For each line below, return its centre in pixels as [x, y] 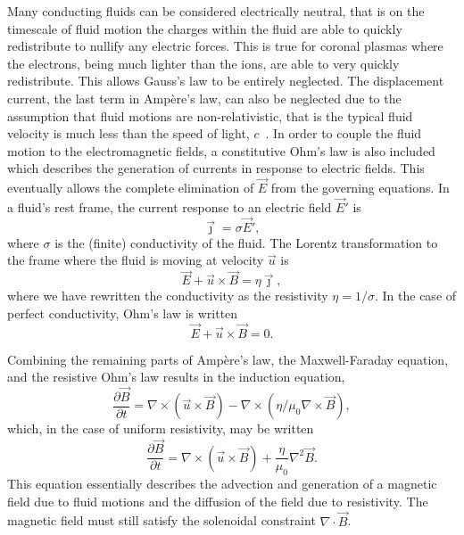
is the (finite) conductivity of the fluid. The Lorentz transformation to [246, 242]
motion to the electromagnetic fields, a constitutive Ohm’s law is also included [221, 150]
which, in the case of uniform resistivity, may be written [161, 428]
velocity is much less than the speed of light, [128, 133]
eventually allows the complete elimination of [131, 188]
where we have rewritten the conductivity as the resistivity [168, 296]
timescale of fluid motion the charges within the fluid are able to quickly [205, 28]
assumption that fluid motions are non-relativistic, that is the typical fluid [210, 115]
